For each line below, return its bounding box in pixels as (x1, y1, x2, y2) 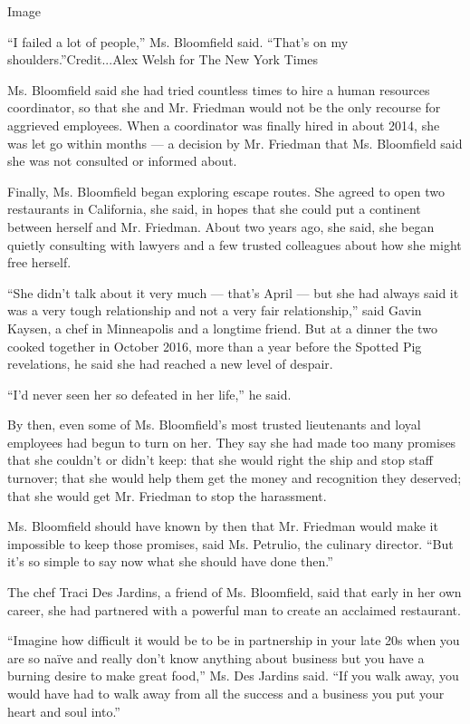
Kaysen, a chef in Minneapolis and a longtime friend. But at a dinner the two (7, 318, 437, 337)
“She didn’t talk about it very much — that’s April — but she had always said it (7, 283, 459, 302)
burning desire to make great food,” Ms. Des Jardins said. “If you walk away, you (7, 666, 459, 685)
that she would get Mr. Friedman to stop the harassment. (7, 486, 327, 505)
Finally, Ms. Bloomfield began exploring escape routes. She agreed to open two (7, 181, 445, 200)
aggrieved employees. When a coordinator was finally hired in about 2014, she (7, 115, 440, 134)
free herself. (7, 253, 72, 272)
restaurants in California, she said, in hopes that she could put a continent (7, 199, 421, 218)
